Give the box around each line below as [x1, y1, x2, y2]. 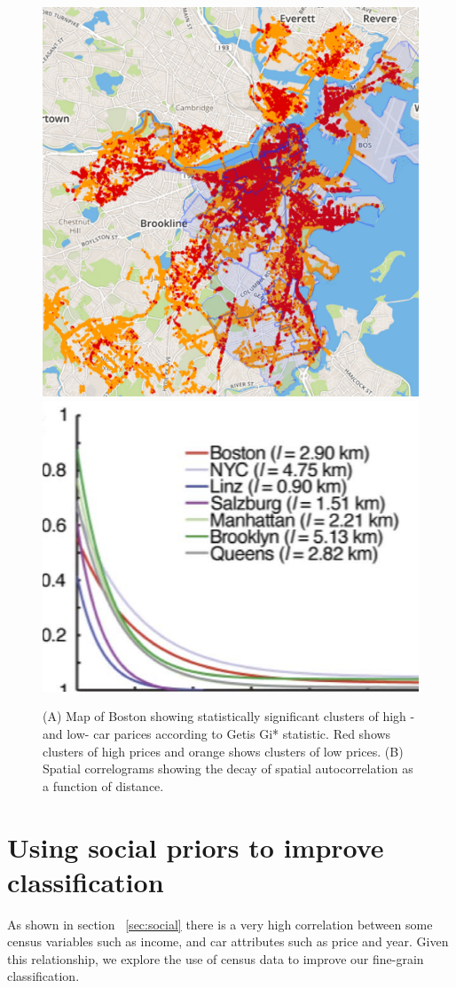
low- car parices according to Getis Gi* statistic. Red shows [67, 725, 391, 742]
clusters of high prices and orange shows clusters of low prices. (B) [43, 741, 404, 760]
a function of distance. [43, 776, 164, 795]
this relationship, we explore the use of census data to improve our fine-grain [7, 949, 424, 968]
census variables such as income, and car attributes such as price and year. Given [7, 932, 449, 951]
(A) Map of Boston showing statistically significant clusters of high [43, 707, 406, 725]
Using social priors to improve [7, 828, 384, 865]
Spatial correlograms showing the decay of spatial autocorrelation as [43, 759, 413, 778]
